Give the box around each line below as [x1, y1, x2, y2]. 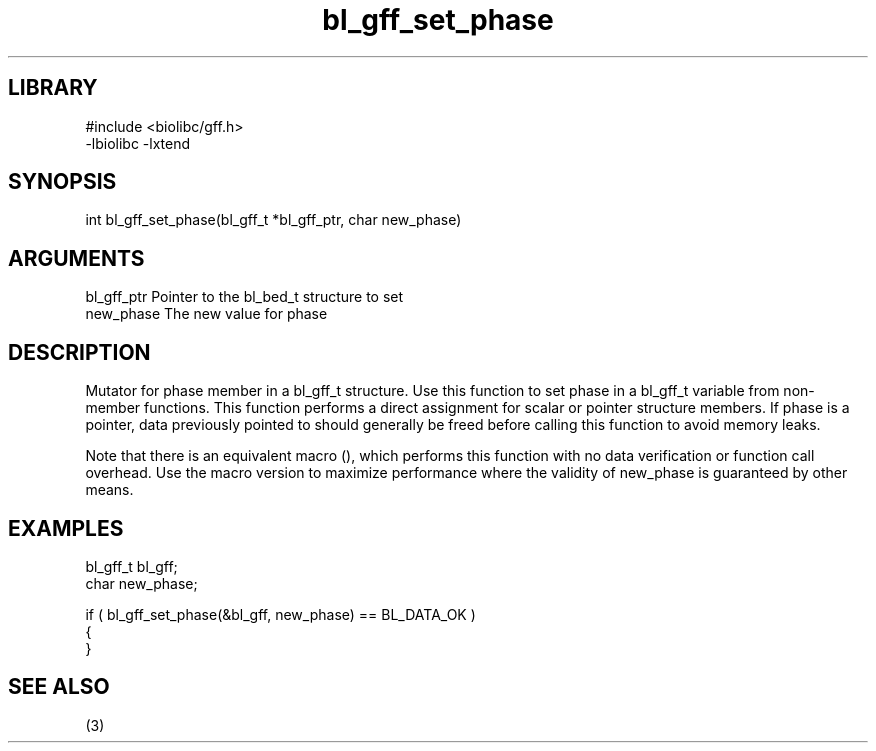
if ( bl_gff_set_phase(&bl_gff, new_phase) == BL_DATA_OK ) [85, 605, 476, 623]
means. [85, 481, 134, 499]
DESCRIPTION [8, 339, 151, 365]
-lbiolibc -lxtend [85, 134, 191, 152]
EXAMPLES [8, 515, 124, 541]
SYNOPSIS [8, 169, 117, 195]
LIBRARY [8, 75, 98, 101]
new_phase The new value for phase [85, 305, 328, 323]
